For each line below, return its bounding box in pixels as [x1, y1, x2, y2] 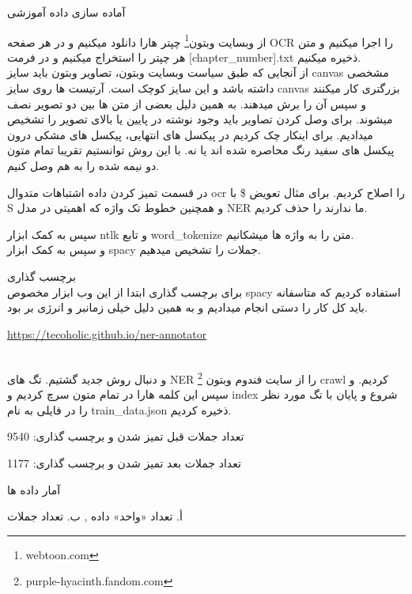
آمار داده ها [7, 481, 61, 498]
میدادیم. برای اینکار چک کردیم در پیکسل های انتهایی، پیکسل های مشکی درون [7, 126, 373, 142]
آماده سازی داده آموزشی [7, 4, 126, 20]
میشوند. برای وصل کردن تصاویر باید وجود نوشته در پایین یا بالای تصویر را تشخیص [7, 111, 393, 127]
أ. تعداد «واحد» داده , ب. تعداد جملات [7, 508, 183, 524]
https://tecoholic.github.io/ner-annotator [7, 325, 207, 342]
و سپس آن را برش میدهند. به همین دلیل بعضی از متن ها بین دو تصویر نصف [7, 95, 367, 112]
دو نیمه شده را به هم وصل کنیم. [7, 157, 160, 173]
